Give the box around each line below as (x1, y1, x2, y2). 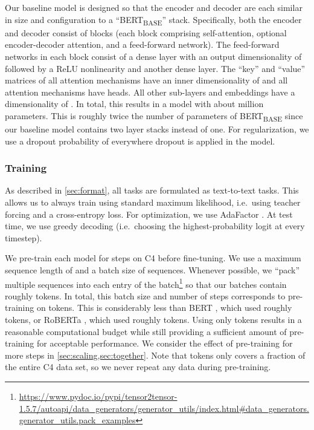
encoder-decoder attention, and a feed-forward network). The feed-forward (5, 38, 280, 51)
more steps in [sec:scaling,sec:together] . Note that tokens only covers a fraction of (5, 348, 306, 361)
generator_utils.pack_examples (19, 414, 136, 426)
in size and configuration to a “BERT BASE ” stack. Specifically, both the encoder (5, 13, 302, 27)
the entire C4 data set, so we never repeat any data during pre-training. (5, 360, 271, 373)
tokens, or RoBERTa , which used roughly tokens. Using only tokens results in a (5, 313, 302, 325)
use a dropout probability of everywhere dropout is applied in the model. (5, 134, 275, 147)
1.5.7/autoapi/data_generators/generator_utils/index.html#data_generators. (19, 402, 309, 414)
